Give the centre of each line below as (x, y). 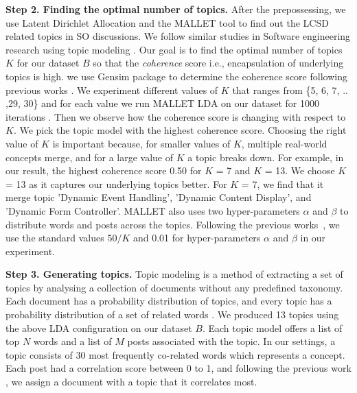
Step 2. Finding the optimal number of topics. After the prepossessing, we (176, 9)
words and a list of (72, 341)
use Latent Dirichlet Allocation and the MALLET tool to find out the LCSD (167, 22)
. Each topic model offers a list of (272, 327)
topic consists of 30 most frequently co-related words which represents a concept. (175, 354)
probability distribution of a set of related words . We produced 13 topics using (172, 314)
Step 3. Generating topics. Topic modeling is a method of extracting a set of (174, 274)
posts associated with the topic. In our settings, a (231, 341)
